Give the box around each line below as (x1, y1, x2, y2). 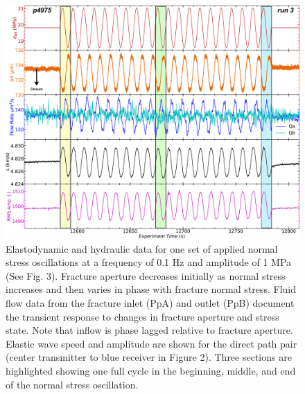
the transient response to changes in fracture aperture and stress (6, 309, 279, 323)
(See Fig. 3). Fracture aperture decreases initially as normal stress (6, 268, 286, 283)
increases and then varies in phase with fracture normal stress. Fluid (6, 282, 297, 296)
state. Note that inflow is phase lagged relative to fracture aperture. (6, 323, 293, 337)
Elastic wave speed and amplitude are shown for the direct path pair (6, 336, 297, 350)
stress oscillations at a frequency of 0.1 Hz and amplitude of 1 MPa (6, 255, 292, 269)
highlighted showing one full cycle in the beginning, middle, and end (6, 363, 296, 377)
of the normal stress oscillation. (6, 377, 139, 391)
